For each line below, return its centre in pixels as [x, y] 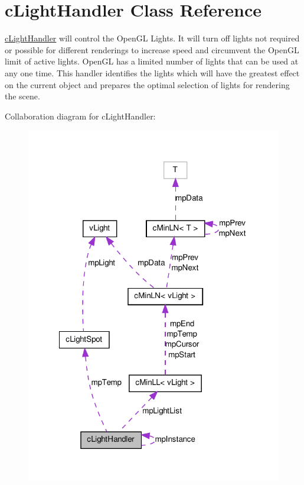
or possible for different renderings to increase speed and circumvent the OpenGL [152, 49]
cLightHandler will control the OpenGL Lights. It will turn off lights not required [152, 38]
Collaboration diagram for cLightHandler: [80, 116]
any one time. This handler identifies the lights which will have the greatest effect [152, 72]
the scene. [22, 96]
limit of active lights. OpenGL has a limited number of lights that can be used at [152, 61]
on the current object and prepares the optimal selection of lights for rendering [147, 84]
